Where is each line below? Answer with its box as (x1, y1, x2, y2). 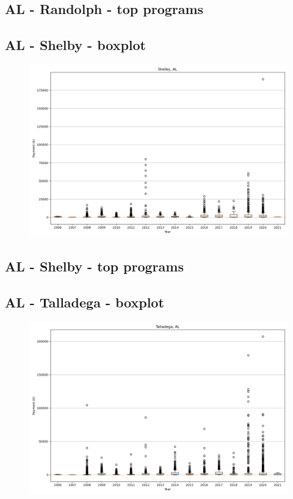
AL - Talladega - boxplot (5, 293, 164, 312)
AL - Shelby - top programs (5, 257, 184, 276)
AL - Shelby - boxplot (5, 35, 146, 54)
